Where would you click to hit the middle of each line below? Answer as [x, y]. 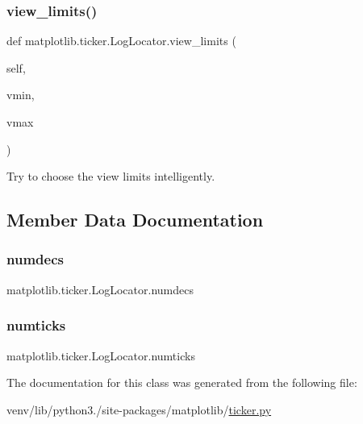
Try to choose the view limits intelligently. [111, 176]
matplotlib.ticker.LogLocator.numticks [101, 355]
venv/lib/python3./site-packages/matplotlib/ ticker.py [139, 409]
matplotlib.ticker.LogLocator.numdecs [100, 289]
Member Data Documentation [135, 220]
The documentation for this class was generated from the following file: [182, 382]
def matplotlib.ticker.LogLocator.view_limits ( [121, 41]
